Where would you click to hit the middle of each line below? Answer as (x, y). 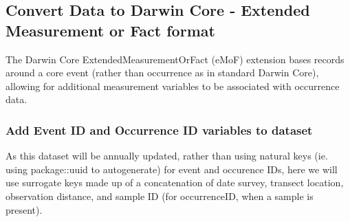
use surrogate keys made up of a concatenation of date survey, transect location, (175, 182)
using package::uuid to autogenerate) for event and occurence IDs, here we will (172, 169)
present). (24, 209)
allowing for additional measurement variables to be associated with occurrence (173, 86)
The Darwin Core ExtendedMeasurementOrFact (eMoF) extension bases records (175, 59)
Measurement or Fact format (110, 30)
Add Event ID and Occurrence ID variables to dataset (159, 130)
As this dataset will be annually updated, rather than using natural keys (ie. (167, 156)
